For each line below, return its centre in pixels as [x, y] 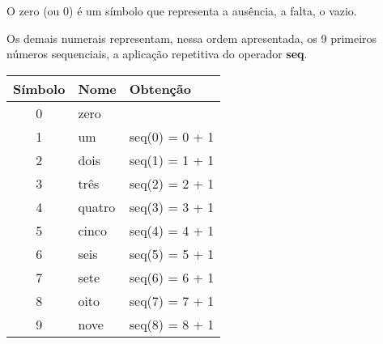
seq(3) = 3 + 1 [172, 206]
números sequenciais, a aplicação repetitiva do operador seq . [157, 54]
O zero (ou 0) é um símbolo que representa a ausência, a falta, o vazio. [182, 11]
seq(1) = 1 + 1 [172, 159]
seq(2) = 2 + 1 [172, 183]
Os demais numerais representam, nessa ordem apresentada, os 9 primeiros [192, 38]
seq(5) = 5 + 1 [172, 253]
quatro [97, 206]
